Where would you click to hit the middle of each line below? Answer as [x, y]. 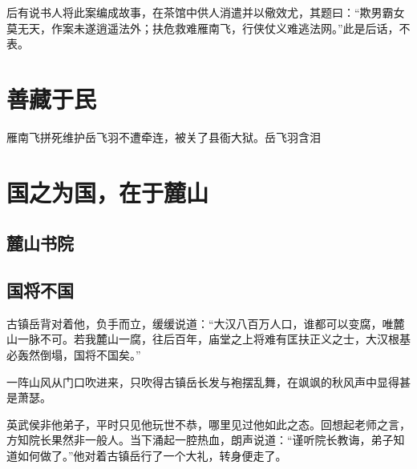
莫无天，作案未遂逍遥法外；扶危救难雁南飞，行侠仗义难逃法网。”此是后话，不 [208, 28]
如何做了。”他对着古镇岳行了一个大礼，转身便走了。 [152, 456]
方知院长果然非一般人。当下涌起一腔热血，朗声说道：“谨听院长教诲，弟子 [200, 440]
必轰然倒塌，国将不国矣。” [74, 355]
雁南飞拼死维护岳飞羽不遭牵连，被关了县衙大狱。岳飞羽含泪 [164, 136]
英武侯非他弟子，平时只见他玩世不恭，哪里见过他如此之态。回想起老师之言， [208, 424]
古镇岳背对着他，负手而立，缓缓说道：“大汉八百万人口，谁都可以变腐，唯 [200, 323]
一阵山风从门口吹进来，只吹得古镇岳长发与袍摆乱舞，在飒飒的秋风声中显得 [203, 381]
